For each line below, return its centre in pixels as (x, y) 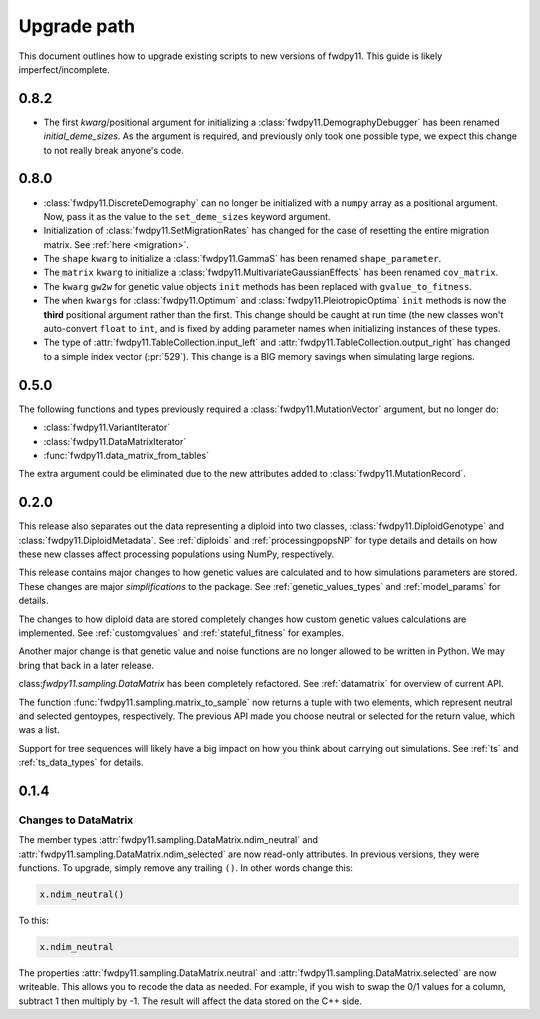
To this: (33, 920)
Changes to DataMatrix (76, 820)
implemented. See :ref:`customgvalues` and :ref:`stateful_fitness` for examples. (181, 632)
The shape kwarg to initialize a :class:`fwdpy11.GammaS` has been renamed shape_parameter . (242, 259)
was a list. (39, 730)
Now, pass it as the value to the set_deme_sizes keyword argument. (187, 216)
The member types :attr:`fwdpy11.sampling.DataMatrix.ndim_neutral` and (168, 840)
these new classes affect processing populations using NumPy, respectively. (176, 554)
